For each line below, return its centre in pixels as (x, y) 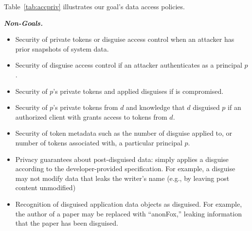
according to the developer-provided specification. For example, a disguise (125, 169)
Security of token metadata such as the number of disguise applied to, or (124, 133)
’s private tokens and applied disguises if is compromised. (138, 91)
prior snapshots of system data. (62, 48)
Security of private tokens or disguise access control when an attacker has (125, 39)
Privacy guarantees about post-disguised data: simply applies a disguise (122, 159)
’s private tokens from (86, 107)
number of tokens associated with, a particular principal (99, 142)
